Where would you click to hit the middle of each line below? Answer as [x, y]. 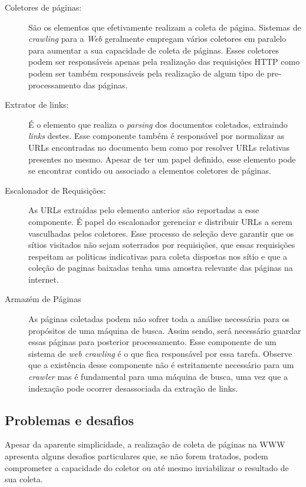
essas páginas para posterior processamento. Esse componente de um [152, 342]
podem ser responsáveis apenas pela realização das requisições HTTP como [164, 62]
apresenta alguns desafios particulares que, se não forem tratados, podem [136, 456]
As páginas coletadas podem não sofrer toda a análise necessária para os [159, 319]
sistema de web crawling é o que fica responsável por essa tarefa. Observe [160, 353]
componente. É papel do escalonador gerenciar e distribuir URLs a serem [160, 221]
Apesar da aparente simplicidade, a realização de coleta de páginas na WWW [145, 444]
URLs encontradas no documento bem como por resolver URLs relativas [159, 147]
